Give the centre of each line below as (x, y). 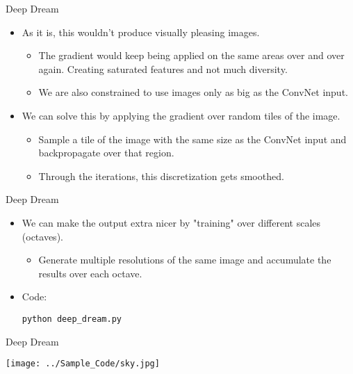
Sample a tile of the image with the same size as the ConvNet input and (192, 139)
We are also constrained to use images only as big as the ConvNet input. (193, 92)
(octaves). (42, 236)
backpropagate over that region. (106, 153)
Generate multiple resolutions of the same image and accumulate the (185, 260)
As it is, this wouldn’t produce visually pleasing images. (141, 32)
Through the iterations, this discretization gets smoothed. (161, 176)
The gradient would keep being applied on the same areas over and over (191, 55)
